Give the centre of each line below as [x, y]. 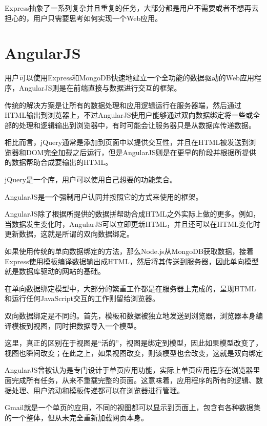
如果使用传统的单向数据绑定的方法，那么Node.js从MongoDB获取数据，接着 [129, 251]
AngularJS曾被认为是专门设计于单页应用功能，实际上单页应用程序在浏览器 [129, 370]
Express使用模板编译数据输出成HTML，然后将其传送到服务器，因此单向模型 [132, 261]
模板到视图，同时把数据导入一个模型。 [76, 325]
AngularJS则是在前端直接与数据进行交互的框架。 [100, 87]
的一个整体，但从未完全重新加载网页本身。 [76, 417]
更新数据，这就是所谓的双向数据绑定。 [69, 234]
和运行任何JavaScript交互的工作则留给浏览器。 [82, 298]
